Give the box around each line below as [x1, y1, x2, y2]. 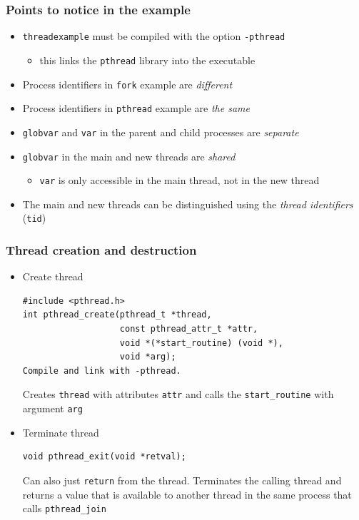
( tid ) [22, 210, 46, 225]
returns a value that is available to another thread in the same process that [22, 486, 352, 501]
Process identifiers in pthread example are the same [22, 101, 250, 116]
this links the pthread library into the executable [39, 52, 256, 67]
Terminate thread [22, 424, 99, 439]
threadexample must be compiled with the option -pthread [22, 29, 285, 44]
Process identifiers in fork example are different [22, 76, 233, 91]
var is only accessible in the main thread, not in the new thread [39, 173, 320, 188]
